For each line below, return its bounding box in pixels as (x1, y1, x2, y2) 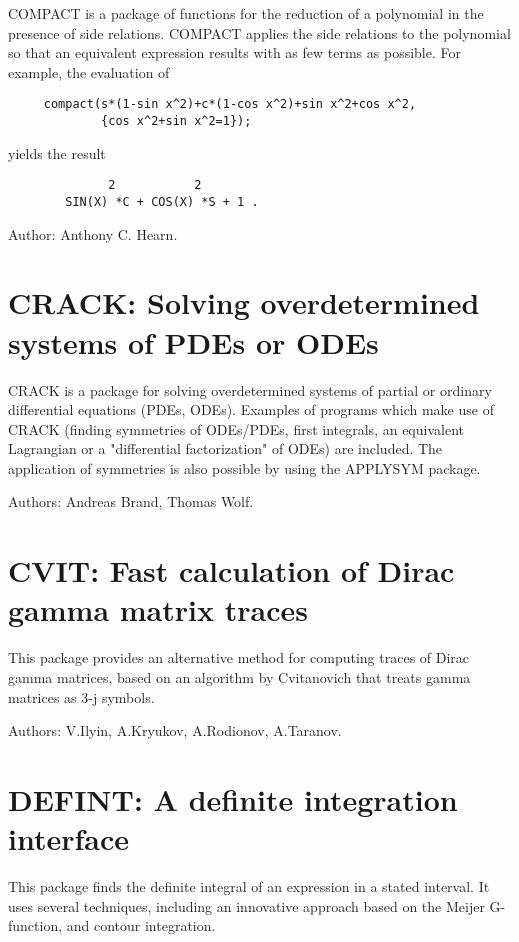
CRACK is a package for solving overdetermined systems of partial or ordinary (8, 379, 492, 400)
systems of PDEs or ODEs (8, 321, 379, 362)
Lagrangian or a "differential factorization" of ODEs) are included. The (8, 438, 443, 459)
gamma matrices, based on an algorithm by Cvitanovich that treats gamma (8, 666, 471, 687)
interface (8, 818, 130, 859)
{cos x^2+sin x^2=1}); (101, 114, 252, 129)
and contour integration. (66, 915, 216, 936)
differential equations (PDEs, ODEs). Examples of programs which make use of (8, 399, 494, 420)
